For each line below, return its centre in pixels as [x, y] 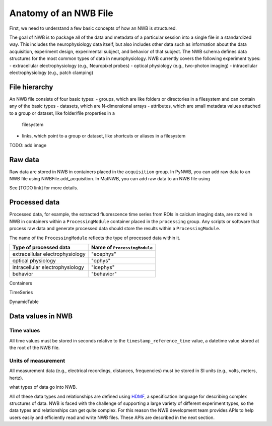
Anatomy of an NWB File [61, 13]
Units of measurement [37, 361]
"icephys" [103, 267]
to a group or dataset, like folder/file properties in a [62, 113]
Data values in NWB [41, 316]
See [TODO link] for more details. [44, 188]
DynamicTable [24, 302]
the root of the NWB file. [35, 348]
